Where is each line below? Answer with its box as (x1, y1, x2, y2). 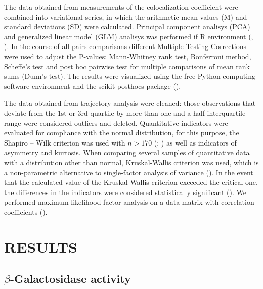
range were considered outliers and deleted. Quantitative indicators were (4, 117, 228, 128)
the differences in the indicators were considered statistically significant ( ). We (4, 186, 246, 197)
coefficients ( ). (4, 206, 48, 217)
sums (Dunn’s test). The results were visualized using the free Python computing (4, 71, 255, 81)
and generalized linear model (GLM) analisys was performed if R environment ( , (4, 31, 253, 41)
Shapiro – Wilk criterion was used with (4, 137, 125, 148)
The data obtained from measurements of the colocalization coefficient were (4, 2, 238, 12)
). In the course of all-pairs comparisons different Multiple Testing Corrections (4, 41, 247, 52)
